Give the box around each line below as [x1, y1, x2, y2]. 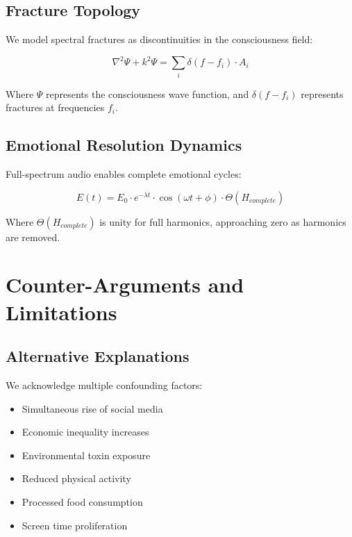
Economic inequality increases [22, 424, 149, 439]
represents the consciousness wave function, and [46, 86, 249, 101]
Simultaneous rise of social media [22, 401, 163, 415]
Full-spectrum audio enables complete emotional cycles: [6, 167, 242, 181]
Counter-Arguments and [6, 270, 244, 299]
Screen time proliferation [22, 518, 128, 532]
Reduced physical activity [22, 471, 131, 486]
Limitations [6, 297, 117, 326]
